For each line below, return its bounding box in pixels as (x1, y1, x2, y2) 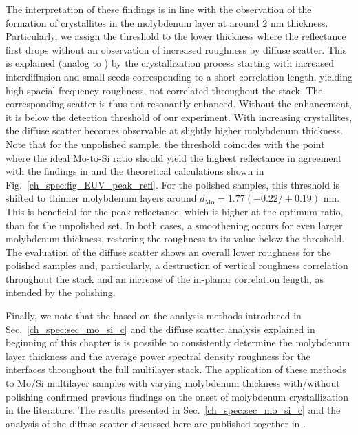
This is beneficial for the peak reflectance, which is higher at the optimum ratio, (6, 204, 344, 218)
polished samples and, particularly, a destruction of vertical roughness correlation (6, 258, 348, 273)
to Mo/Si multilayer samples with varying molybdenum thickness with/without (6, 376, 340, 390)
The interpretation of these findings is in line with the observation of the (6, 2, 312, 16)
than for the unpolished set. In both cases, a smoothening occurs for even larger (6, 217, 343, 232)
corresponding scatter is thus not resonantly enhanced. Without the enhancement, (6, 96, 352, 111)
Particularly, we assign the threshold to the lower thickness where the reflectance (6, 29, 346, 43)
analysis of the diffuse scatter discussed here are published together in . (6, 416, 306, 430)
